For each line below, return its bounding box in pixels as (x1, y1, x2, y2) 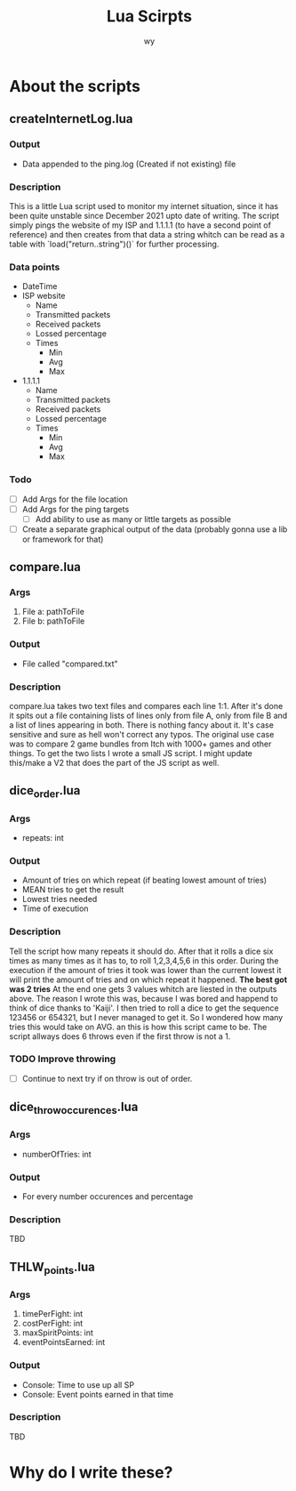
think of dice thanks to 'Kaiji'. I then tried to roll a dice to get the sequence (9, 1003, 279, 1013)
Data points (9, 261, 60, 273)
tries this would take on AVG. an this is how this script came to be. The (9, 1021, 268, 1032)
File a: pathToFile (21, 607, 84, 617)
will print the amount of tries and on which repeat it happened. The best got (9, 974, 287, 985)
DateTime (21, 281, 58, 292)
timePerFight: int (21, 1309, 84, 1319)
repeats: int (21, 832, 64, 842)
